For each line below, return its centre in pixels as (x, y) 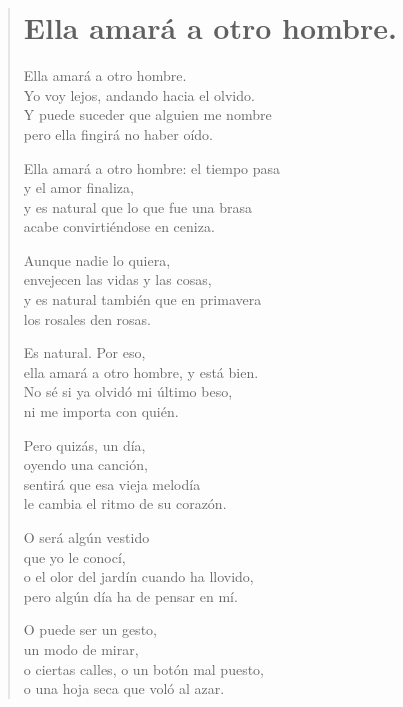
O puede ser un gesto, (90, 629)
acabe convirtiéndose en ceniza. (119, 226)
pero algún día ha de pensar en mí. (130, 595)
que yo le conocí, (74, 556)
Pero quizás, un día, (84, 444)
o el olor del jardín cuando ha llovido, (138, 576)
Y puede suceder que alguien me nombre (147, 114)
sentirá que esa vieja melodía (112, 483)
